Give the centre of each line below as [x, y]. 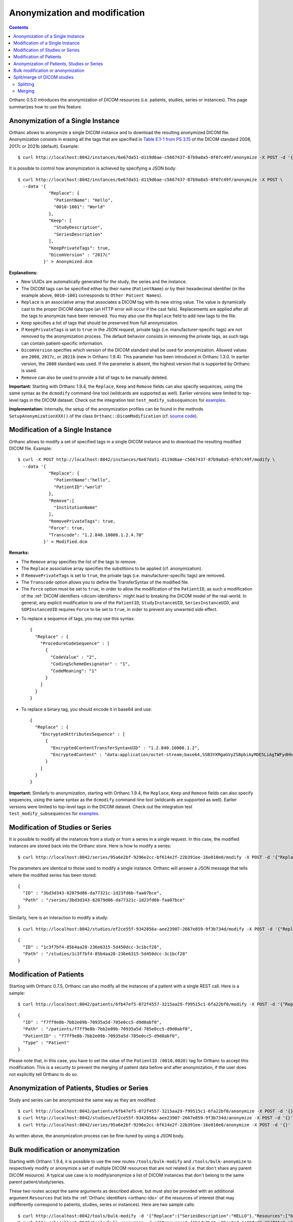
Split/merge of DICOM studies [43, 77]
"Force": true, [67, 528]
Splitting [26, 84]
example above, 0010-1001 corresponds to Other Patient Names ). [92, 295]
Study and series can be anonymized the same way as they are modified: [83, 1100]
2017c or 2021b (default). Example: [44, 146]
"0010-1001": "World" [80, 207]
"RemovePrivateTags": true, [82, 521]
